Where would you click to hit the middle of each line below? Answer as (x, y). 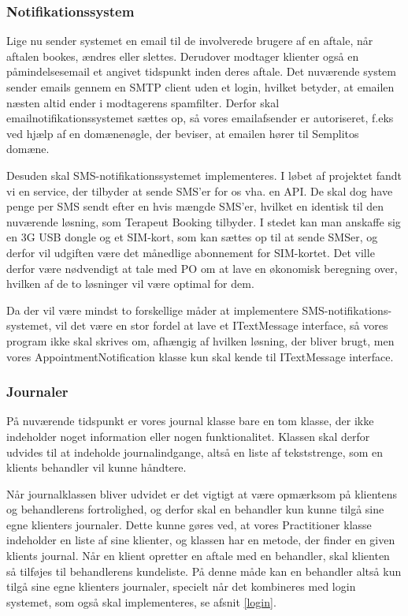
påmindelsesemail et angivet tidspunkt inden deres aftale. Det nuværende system (201, 71)
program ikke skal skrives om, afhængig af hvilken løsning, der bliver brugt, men (200, 340)
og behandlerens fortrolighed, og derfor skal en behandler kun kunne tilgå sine (195, 509)
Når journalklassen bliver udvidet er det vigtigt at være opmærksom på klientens (202, 493)
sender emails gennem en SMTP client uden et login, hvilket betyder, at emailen (200, 87)
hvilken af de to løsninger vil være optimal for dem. (130, 284)
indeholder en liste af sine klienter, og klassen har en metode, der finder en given (201, 540)
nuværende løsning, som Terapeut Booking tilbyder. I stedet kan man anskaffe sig (204, 221)
